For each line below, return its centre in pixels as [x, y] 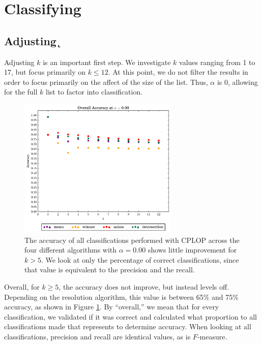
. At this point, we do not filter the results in [178, 72]
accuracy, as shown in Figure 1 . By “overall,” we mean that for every [112, 307]
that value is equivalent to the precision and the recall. [110, 270]
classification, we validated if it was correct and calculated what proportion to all [130, 316]
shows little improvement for [192, 250]
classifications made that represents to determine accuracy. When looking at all [128, 326]
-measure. [212, 337]
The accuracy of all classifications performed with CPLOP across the [132, 240]
